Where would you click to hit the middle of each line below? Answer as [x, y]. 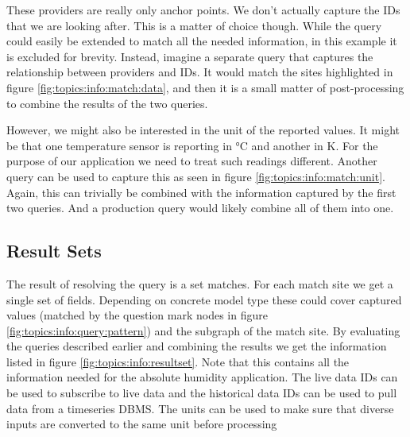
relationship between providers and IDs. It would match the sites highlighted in [200, 72]
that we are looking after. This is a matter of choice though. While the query [194, 25]
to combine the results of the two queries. [107, 103]
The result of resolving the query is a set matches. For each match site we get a [200, 283]
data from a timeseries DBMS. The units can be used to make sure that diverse [200, 408]
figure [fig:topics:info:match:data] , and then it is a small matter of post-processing [205, 87]
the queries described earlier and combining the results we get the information [197, 346]
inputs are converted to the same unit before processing [142, 424]
